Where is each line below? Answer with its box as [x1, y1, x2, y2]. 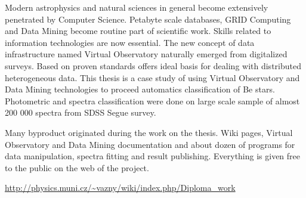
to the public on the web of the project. [5, 161, 149, 174]
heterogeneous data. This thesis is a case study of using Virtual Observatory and [5, 71, 300, 83]
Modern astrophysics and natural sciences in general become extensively [5, 1, 268, 13]
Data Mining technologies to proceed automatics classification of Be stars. [5, 83, 275, 95]
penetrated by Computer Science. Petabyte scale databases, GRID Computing [5, 13, 291, 25]
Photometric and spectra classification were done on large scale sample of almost [5, 94, 300, 107]
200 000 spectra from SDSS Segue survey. [5, 106, 156, 119]
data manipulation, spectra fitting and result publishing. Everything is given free [5, 150, 301, 162]
